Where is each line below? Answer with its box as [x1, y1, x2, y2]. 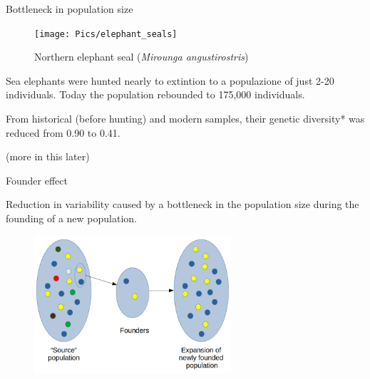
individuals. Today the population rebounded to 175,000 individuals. [6, 87, 305, 102]
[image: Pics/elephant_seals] [34, 28, 178, 39]
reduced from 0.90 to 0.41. [6, 125, 120, 140]
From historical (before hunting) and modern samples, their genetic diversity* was [6, 111, 365, 126]
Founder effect [6, 172, 68, 187]
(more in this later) [6, 149, 90, 164]
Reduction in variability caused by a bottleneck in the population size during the [6, 197, 359, 212]
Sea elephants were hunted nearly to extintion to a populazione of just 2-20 [6, 73, 334, 88]
